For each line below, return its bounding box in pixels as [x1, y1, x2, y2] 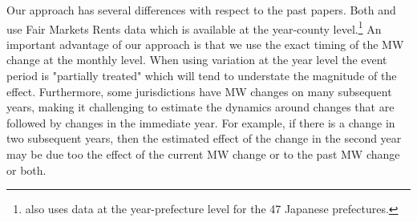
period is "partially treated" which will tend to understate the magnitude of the [6, 67, 397, 84]
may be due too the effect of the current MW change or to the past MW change [6, 146, 400, 162]
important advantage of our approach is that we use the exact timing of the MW [6, 35, 404, 52]
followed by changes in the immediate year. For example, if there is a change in [6, 114, 395, 131]
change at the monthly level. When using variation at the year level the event [6, 51, 387, 68]
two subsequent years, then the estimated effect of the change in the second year [6, 130, 402, 147]
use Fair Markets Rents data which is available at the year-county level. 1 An [6, 18, 382, 37]
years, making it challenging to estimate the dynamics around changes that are [6, 99, 395, 115]
